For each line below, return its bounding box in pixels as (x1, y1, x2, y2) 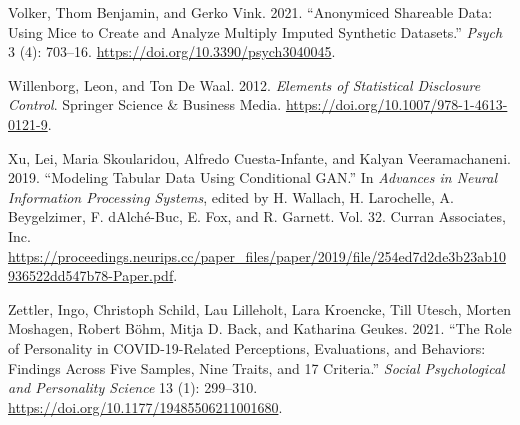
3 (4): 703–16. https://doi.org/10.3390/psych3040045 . (8, 41, 336, 62)
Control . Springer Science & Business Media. (8, 94, 282, 115)
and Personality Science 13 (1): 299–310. (8, 377, 258, 398)
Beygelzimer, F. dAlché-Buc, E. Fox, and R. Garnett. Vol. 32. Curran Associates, (8, 206, 506, 227)
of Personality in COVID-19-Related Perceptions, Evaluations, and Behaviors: (8, 337, 486, 358)
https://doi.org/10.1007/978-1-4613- (285, 94, 508, 115)
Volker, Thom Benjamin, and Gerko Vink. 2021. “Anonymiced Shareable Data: (8, 2, 493, 22)
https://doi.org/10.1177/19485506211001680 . (8, 396, 283, 417)
